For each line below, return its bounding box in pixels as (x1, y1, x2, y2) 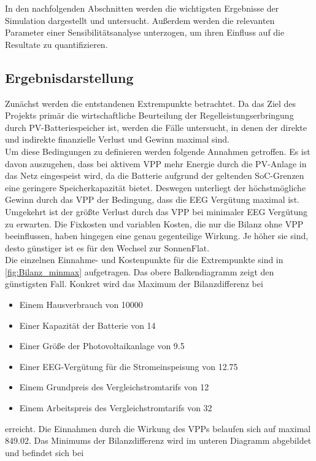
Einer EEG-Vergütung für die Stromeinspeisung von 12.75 (19, 360, 238, 372)
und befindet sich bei (5, 446, 84, 459)
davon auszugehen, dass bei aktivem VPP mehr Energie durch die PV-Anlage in (5, 157, 307, 170)
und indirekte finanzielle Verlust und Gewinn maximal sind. (5, 133, 229, 146)
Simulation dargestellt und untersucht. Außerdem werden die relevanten (5, 14, 275, 26)
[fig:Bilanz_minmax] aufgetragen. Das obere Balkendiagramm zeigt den (5, 265, 274, 278)
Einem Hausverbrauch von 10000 (19, 298, 143, 311)
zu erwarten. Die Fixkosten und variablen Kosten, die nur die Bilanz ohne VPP (5, 217, 304, 230)
